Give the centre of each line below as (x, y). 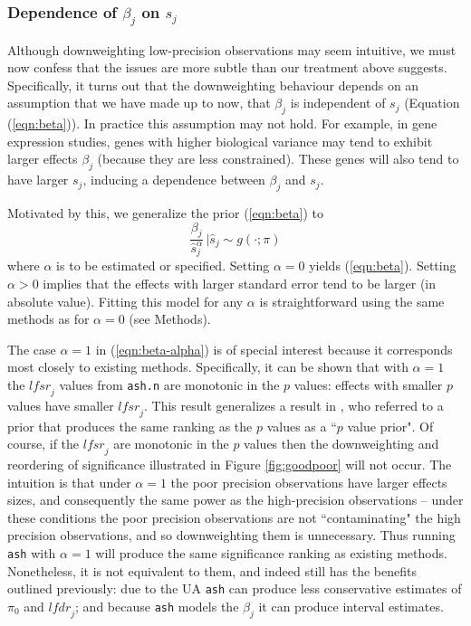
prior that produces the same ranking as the (130, 426)
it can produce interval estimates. (351, 606)
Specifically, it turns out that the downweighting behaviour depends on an (213, 85)
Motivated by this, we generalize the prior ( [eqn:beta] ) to (166, 212)
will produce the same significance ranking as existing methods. (271, 552)
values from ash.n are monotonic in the (169, 384)
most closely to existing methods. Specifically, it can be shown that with (208, 367)
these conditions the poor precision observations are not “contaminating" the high (234, 517)
